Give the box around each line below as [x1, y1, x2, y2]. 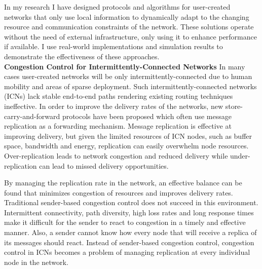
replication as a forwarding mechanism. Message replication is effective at [4, 121, 232, 131]
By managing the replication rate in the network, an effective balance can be [4, 177, 242, 188]
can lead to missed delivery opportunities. [39, 160, 169, 171]
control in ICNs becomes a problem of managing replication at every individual [4, 247, 250, 257]
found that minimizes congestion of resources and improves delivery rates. [4, 187, 233, 198]
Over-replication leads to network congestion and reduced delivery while [4, 150, 228, 161]
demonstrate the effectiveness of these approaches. [4, 51, 160, 61]
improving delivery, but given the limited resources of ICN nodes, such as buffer [4, 130, 252, 141]
